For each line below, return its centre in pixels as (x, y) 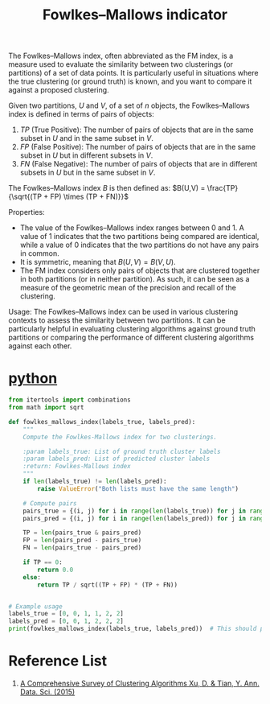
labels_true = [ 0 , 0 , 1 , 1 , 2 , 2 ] (66, 614)
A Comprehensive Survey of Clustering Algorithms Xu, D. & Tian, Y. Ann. (139, 683)
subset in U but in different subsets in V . (86, 155)
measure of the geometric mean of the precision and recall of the (128, 288)
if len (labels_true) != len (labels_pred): (95, 481)
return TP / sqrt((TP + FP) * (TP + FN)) (108, 585)
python (33, 379)
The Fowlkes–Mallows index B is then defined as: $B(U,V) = (107, 188)
